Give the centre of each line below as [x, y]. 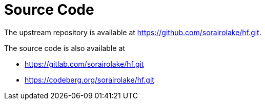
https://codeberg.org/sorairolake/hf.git [89, 80]
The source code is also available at [65, 48]
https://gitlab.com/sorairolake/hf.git [84, 64]
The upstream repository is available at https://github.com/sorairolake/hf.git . [133, 32]
